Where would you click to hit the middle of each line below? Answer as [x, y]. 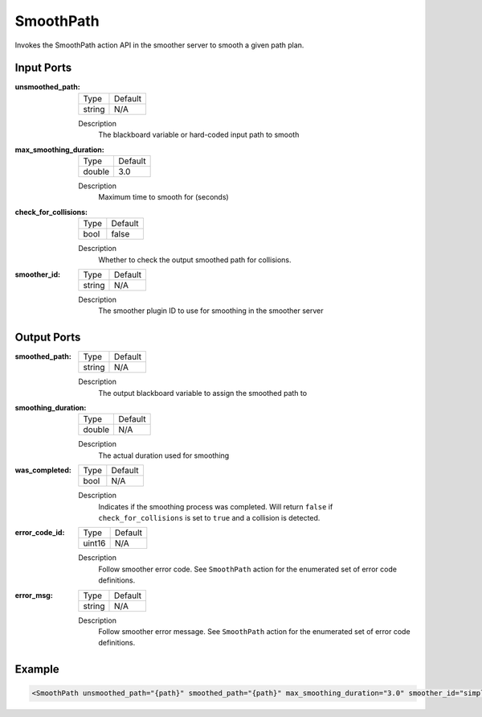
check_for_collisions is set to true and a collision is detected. [209, 518]
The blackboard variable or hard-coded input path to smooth [199, 135]
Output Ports [48, 338]
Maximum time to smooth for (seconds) [163, 197]
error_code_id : [40, 533]
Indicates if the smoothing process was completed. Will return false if [216, 506]
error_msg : [34, 595]
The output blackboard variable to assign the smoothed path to [203, 393]
